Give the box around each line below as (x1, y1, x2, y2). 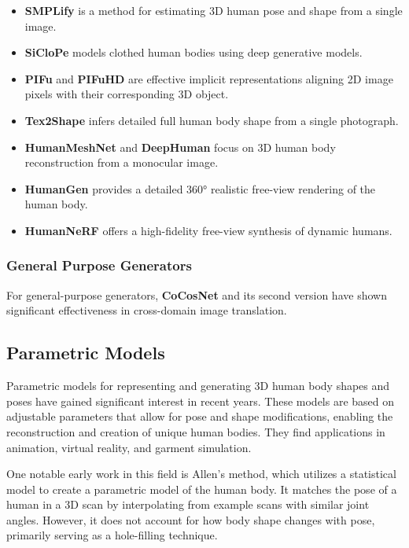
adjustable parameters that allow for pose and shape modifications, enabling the (6, 408, 393, 425)
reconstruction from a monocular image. (24, 154, 219, 171)
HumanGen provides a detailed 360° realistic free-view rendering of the (24, 180, 376, 197)
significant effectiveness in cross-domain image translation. (6, 302, 287, 318)
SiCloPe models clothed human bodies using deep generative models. (24, 44, 363, 61)
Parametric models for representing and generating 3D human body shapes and (6, 377, 390, 394)
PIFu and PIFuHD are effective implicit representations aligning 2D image (24, 70, 393, 86)
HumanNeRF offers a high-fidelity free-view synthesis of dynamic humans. (24, 222, 392, 238)
